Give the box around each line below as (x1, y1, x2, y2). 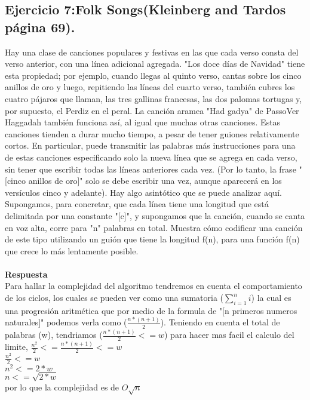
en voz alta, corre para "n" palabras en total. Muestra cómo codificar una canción (5, 221, 303, 233)
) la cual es (251, 291, 291, 304)
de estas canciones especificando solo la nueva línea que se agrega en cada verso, (5, 150, 297, 163)
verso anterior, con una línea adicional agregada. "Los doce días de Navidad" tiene (5, 57, 305, 70)
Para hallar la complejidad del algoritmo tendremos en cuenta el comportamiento (5, 279, 302, 292)
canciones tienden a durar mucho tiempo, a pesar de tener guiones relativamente (5, 127, 299, 140)
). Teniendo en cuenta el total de (160, 316, 280, 328)
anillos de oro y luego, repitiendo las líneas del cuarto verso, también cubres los (5, 81, 295, 93)
